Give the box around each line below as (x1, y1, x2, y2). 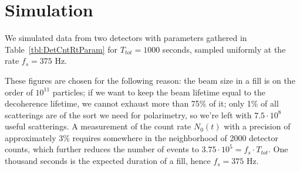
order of (5, 85, 33, 98)
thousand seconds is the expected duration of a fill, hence (5, 155, 211, 167)
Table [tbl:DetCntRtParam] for (5, 43, 118, 55)
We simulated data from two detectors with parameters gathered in (5, 32, 247, 44)
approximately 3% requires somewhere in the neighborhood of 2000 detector (5, 131, 278, 143)
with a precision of (224, 120, 291, 132)
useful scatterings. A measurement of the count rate (5, 120, 191, 132)
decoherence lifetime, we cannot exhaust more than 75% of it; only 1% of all (5, 97, 279, 110)
